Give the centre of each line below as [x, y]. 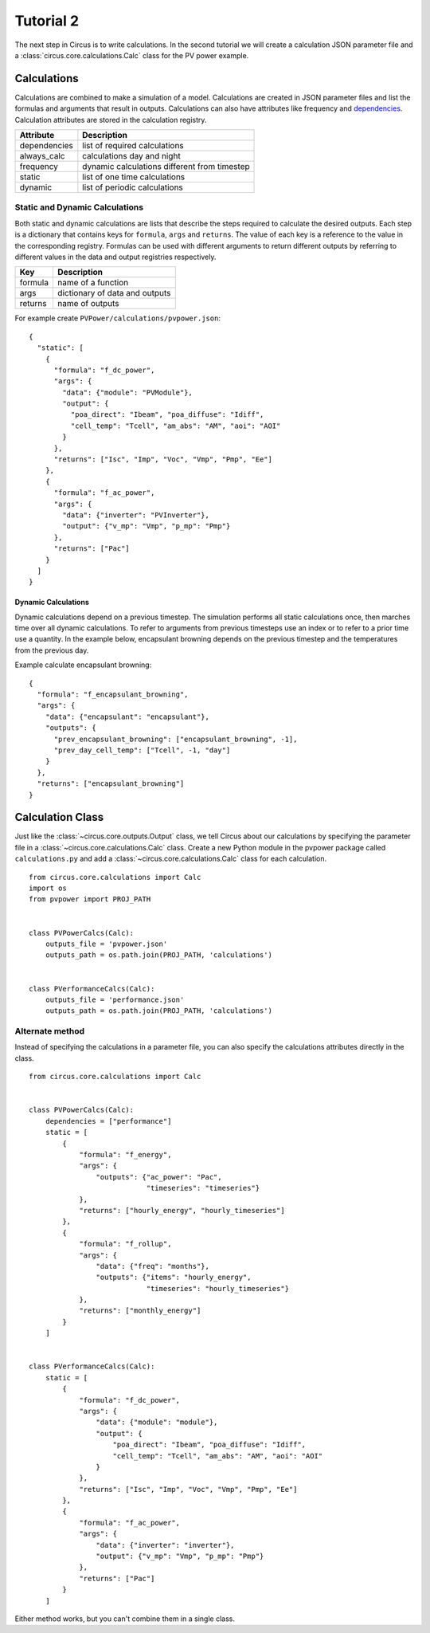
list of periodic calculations [133, 187]
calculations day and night [131, 156]
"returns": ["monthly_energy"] [140, 1311]
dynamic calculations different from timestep [166, 167]
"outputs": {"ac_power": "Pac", [159, 1177]
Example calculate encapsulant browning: [83, 665]
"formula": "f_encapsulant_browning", [113, 695]
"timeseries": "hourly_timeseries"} [218, 1288]
